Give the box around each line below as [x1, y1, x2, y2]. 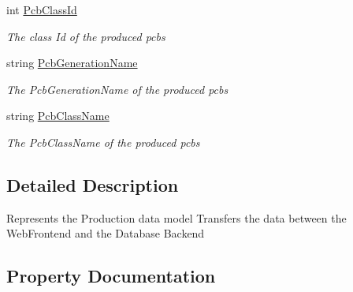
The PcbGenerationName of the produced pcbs [6, 80, 229, 97]
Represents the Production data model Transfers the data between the [6, 209, 347, 226]
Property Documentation [6, 264, 216, 288]
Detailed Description [6, 172, 179, 197]
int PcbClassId [6, 2, 77, 17]
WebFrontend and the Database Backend [6, 225, 205, 241]
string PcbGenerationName [6, 54, 138, 71]
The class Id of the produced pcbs [6, 28, 165, 44]
